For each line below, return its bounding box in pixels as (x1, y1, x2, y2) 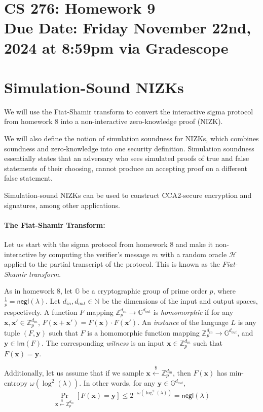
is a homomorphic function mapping (87, 327, 200, 338)
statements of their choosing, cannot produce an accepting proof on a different (4, 162, 247, 173)
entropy (4, 378, 28, 388)
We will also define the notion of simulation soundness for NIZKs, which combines (4, 133, 259, 144)
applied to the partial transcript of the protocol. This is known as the (4, 259, 220, 269)
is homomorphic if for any (153, 306, 234, 317)
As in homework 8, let (4, 285, 73, 296)
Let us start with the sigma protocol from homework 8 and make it (4, 239, 213, 250)
